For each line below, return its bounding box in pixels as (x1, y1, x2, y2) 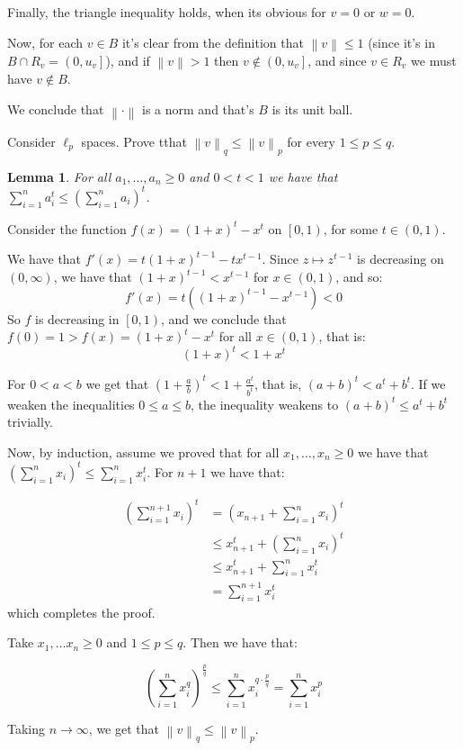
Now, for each (7, 32, 84, 51)
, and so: (335, 267, 383, 286)
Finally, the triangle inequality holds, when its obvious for (7, 3, 326, 21)
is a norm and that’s (142, 99, 254, 118)
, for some (323, 219, 378, 238)
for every (287, 131, 336, 150)
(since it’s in (368, 32, 435, 51)
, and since (307, 50, 367, 69)
